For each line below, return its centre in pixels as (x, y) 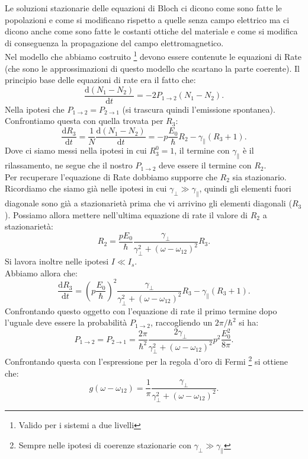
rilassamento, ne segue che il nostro (69, 165)
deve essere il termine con (205, 165)
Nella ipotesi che (35, 109)
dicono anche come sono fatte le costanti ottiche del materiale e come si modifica (151, 31)
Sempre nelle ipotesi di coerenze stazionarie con (105, 445)
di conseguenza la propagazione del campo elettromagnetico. (114, 42)
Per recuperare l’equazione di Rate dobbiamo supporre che (111, 176)
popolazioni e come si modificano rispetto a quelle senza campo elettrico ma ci (147, 19)
